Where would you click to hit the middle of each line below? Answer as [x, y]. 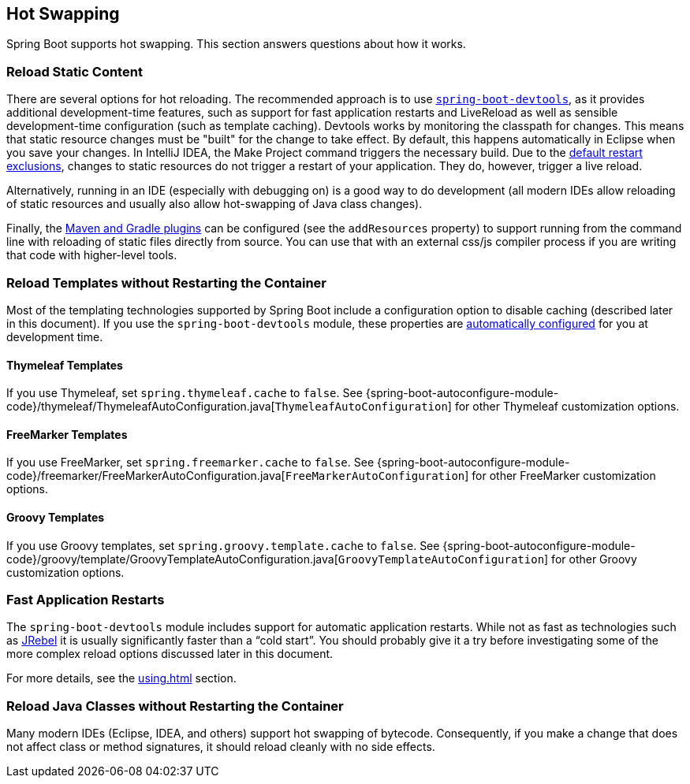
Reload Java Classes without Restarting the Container [175, 706]
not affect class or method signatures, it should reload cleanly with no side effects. [221, 747]
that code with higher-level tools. [92, 255]
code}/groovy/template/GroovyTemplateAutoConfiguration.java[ [172, 559]
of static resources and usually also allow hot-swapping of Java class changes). [214, 204]
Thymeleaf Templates [65, 365]
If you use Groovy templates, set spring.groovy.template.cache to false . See [223, 545]
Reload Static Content [75, 71]
